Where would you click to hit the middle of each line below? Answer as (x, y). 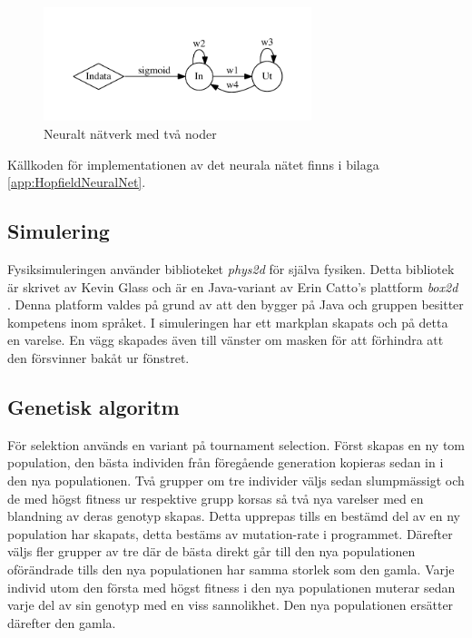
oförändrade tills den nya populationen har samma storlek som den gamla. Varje (231, 569)
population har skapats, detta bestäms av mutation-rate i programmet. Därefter (230, 533)
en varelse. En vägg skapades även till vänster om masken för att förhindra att (226, 340)
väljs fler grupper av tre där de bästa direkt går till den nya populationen (211, 551)
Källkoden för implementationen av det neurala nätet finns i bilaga (193, 164)
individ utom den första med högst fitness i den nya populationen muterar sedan (231, 587)
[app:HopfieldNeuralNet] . (77, 182)
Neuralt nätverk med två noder (130, 133)
